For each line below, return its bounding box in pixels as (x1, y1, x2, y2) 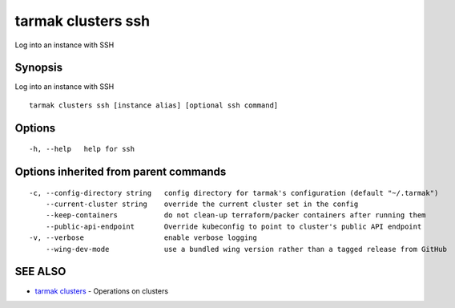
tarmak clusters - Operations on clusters (34, 286, 168, 296)
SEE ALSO (14, 265, 66, 278)
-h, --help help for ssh (29, 144, 135, 154)
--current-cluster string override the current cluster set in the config (45, 200, 359, 209)
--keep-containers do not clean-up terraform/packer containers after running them (45, 211, 426, 220)
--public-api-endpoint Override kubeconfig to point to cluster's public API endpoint (45, 221, 422, 231)
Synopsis (14, 61, 63, 75)
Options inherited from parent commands (14, 165, 227, 179)
